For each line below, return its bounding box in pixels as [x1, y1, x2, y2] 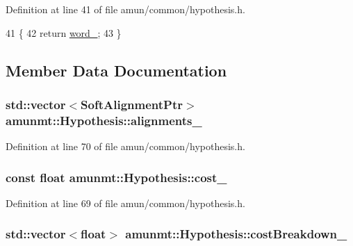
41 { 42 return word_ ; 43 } [6, 25, 122, 40]
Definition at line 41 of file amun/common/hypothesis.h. [6, 2, 245, 16]
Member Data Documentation [6, 59, 227, 81]
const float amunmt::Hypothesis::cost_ [6, 168, 227, 186]
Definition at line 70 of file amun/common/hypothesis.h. [6, 139, 245, 154]
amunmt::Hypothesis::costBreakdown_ [125, 225, 347, 243]
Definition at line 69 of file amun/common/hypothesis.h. [6, 195, 245, 210]
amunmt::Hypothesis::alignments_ [6, 111, 202, 129]
